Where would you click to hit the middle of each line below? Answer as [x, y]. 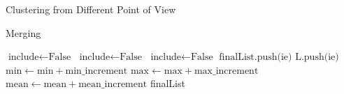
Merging [23, 32]
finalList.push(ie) [256, 57]
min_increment [96, 71]
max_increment [226, 71]
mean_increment [113, 85]
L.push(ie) [317, 57]
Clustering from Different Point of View [91, 9]
